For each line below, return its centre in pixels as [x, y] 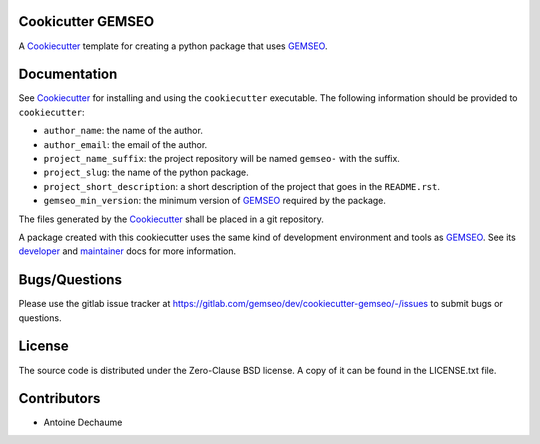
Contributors [59, 398]
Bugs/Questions [70, 280]
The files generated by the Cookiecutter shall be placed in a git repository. [171, 219]
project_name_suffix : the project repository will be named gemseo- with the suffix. [221, 158]
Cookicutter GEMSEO [86, 21]
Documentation [68, 74]
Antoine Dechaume [83, 422]
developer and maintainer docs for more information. [127, 251]
